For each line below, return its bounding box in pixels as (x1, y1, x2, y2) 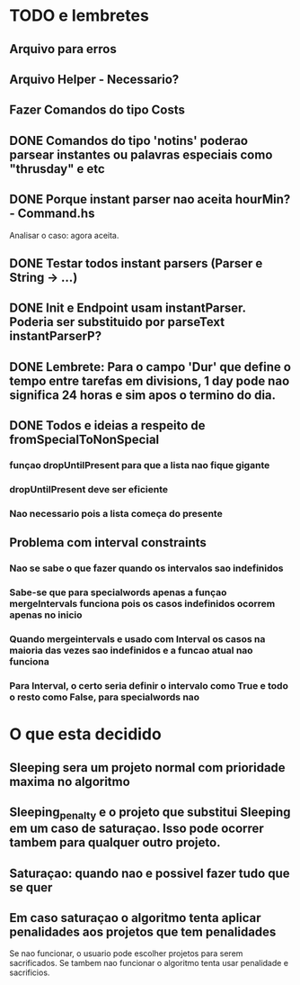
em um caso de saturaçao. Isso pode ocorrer (9, 821, 265, 836)
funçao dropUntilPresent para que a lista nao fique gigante (9, 459, 270, 472)
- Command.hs (9, 206, 95, 221)
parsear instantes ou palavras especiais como (9, 147, 273, 162)
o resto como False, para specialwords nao (9, 691, 200, 703)
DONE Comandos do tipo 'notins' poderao (9, 132, 249, 149)
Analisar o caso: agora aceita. (9, 230, 119, 240)
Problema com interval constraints (9, 535, 207, 550)
